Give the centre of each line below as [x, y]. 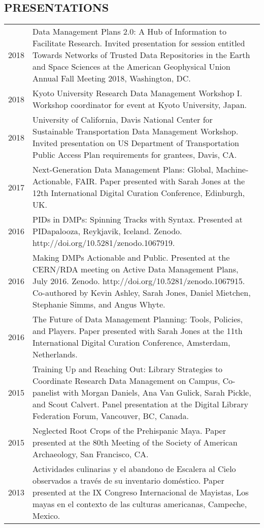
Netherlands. [55, 354]
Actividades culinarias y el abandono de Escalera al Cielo [134, 469]
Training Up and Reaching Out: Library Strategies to [128, 369]
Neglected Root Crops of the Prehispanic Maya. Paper [129, 431]
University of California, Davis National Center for [123, 120]
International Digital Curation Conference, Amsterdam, [131, 343]
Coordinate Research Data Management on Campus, [126, 381]
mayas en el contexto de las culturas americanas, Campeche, [140, 504]
